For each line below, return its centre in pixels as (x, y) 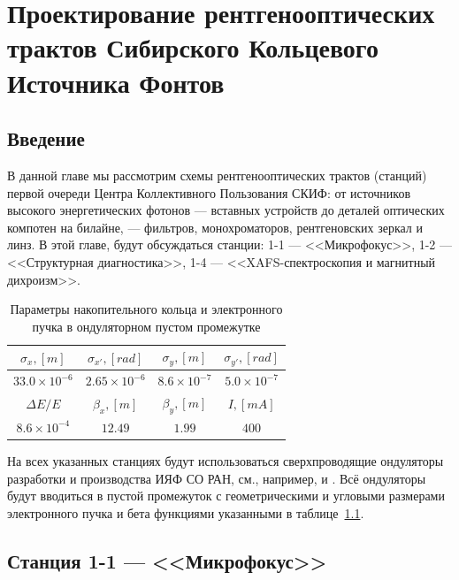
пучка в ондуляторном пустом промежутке (146, 326)
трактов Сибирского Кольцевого (193, 47)
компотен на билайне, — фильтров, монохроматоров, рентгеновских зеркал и (215, 227)
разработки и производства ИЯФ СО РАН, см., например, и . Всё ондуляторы (217, 478)
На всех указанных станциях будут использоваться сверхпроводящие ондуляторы (226, 460)
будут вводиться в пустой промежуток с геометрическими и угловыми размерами (226, 496)
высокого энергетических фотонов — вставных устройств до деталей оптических (226, 210)
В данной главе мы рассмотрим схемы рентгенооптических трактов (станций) (217, 175)
